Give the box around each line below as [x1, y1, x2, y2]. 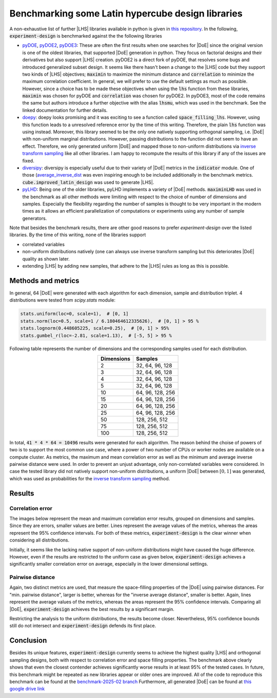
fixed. [22, 158, 34, 164]
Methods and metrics [9, 276, 80, 285]
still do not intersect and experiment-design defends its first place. [9, 623, 156, 629]
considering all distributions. [9, 537, 69, 543]
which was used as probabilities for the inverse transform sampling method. [9, 475, 170, 481]
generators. [22, 215, 47, 221]
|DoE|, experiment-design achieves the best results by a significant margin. [9, 606, 174, 612]
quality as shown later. [22, 255, 70, 262]
